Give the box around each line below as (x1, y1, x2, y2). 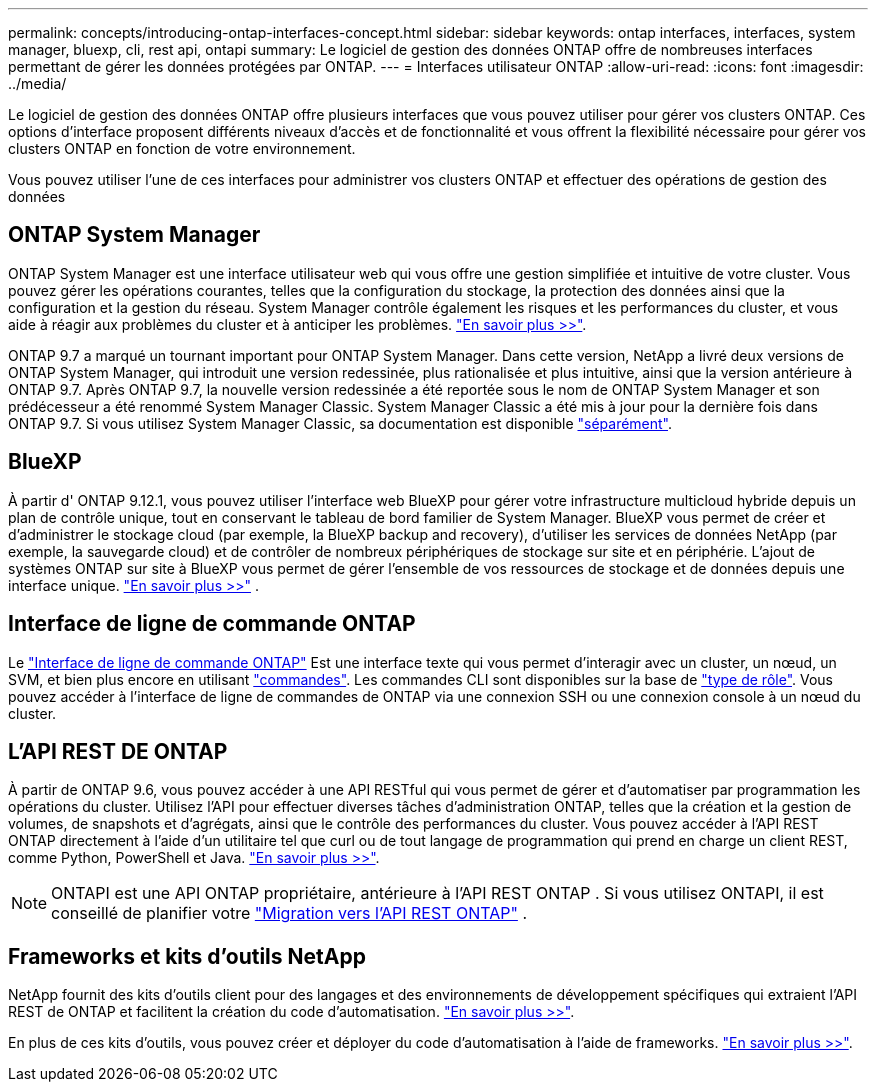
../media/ (8, 75, 67, 92)
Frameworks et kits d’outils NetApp (8, 943, 366, 969)
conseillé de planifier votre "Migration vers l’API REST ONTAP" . (51, 903, 527, 924)
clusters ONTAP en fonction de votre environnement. (8, 140, 356, 157)
